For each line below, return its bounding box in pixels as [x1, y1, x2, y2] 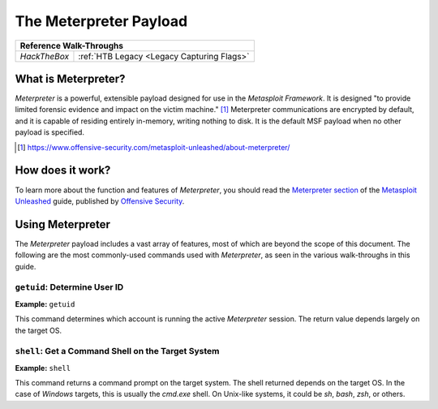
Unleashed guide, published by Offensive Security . [15, 196, 185, 206]
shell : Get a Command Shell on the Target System [15, 346, 220, 357]
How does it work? [15, 163, 111, 178]
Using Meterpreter [15, 217, 111, 231]
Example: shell [15, 363, 71, 372]
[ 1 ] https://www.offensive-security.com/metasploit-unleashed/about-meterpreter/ [17, 142, 290, 152]
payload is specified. [15, 127, 85, 137]
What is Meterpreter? [15, 71, 126, 85]
